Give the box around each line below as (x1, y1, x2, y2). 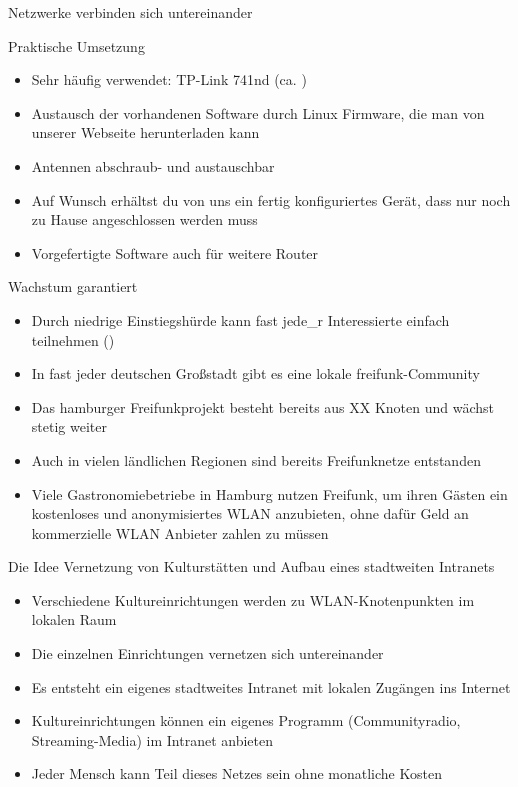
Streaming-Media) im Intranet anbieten (31, 729, 274, 750)
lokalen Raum (31, 609, 117, 630)
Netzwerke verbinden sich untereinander (8, 2, 253, 22)
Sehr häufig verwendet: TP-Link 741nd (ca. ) (31, 69, 307, 90)
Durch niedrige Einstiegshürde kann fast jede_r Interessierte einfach (31, 309, 450, 330)
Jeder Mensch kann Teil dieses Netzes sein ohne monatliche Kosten (31, 763, 442, 784)
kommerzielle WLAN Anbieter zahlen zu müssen (31, 522, 329, 543)
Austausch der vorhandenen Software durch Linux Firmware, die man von (31, 102, 485, 123)
